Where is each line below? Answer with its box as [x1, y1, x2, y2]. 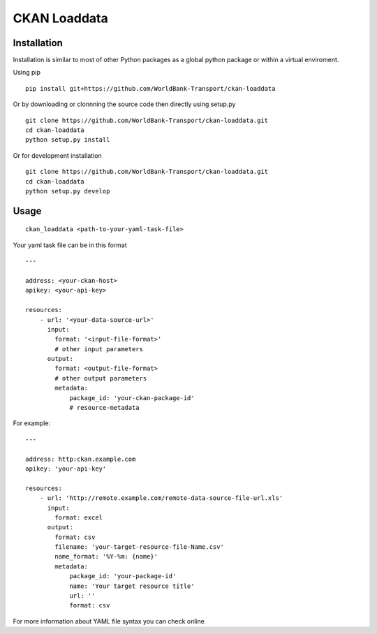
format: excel [54, 513, 103, 522]
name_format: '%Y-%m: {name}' [54, 552, 158, 561]
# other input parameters [54, 345, 143, 353]
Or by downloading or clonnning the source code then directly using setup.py [13, 100, 236, 108]
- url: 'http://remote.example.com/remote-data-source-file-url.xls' [39, 494, 283, 502]
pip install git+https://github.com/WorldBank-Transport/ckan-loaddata [25, 84, 276, 92]
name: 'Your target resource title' [69, 582, 195, 590]
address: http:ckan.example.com [25, 455, 136, 463]
